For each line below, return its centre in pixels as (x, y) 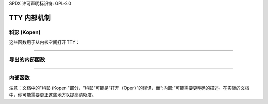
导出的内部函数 (27, 59)
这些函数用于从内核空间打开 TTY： (45, 42)
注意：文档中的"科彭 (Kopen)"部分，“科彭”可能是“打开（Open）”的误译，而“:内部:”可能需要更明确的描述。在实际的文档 (129, 88)
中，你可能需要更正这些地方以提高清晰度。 (53, 95)
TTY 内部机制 (30, 18)
